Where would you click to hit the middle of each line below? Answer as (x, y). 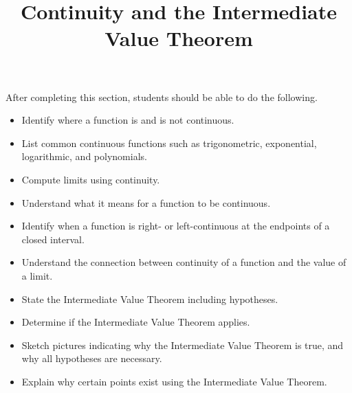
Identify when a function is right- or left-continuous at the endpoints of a (176, 226)
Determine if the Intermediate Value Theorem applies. (136, 322)
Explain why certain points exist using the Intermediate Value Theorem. (174, 381)
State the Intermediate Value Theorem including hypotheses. (150, 299)
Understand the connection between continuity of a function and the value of (184, 262)
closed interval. (53, 239)
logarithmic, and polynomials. (84, 156)
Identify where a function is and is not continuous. (128, 120)
